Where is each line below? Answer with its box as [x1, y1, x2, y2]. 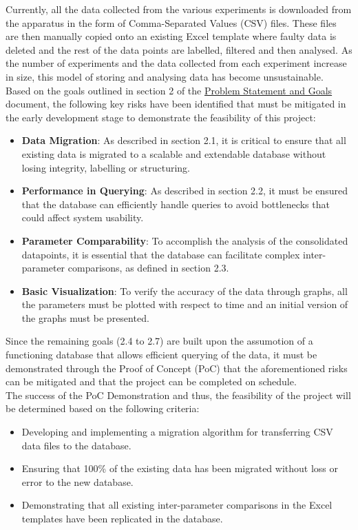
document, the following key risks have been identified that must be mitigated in [6, 96, 346, 111]
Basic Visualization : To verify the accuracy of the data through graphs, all [21, 283, 348, 298]
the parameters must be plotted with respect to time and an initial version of [21, 297, 348, 312]
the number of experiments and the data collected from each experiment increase [6, 56, 347, 70]
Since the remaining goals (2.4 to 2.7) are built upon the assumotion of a [6, 334, 313, 348]
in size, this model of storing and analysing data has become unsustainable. [6, 69, 324, 83]
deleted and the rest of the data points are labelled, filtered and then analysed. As [6, 42, 352, 57]
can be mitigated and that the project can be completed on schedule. [6, 374, 297, 389]
